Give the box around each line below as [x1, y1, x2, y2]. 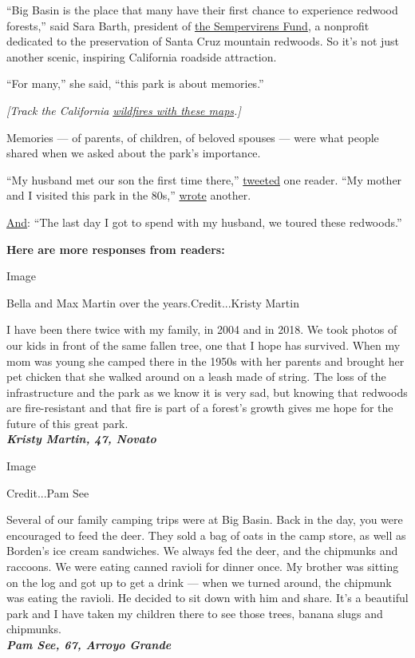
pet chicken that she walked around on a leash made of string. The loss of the [6, 368, 386, 385]
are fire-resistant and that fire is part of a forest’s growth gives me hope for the [6, 399, 393, 416]
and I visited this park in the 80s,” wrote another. [6, 187, 251, 204]
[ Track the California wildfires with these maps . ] [6, 101, 241, 118]
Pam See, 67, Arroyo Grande [6, 636, 172, 652]
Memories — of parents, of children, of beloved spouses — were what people [6, 129, 379, 145]
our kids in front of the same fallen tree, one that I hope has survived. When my [6, 336, 401, 353]
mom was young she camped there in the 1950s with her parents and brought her [6, 352, 405, 369]
